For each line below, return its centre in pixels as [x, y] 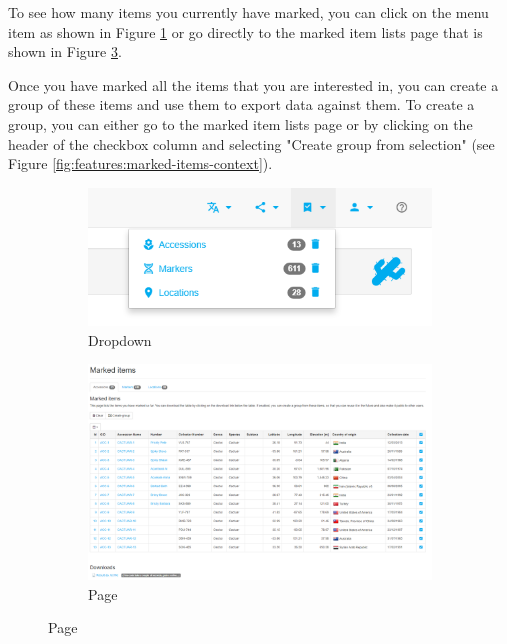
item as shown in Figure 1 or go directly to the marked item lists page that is [245, 31]
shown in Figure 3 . [65, 51]
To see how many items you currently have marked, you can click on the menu [248, 12]
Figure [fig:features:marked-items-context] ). [140, 163]
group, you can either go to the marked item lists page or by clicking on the [240, 123]
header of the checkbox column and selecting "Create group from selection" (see [251, 143]
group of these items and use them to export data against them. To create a [241, 104]
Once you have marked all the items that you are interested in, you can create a [253, 84]
